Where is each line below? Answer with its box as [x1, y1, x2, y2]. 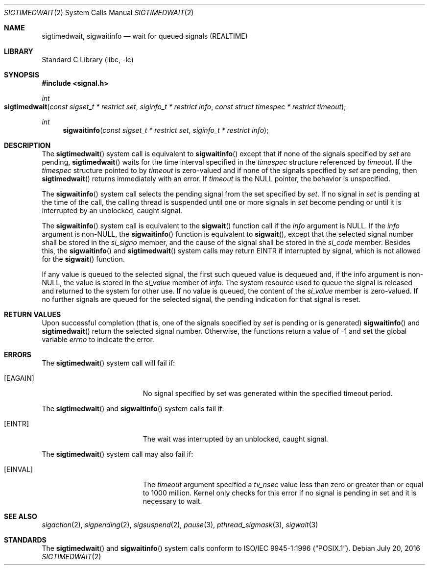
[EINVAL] [4, 465, 33, 473]
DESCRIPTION [4, 141, 51, 149]
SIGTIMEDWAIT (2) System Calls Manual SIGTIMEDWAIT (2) [4, 8, 194, 17]
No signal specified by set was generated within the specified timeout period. [143, 389, 393, 397]
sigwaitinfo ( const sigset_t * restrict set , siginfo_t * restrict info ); [63, 126, 269, 134]
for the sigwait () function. [42, 255, 125, 263]
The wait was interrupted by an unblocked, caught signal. [143, 435, 328, 443]
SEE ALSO [4, 512, 37, 520]
